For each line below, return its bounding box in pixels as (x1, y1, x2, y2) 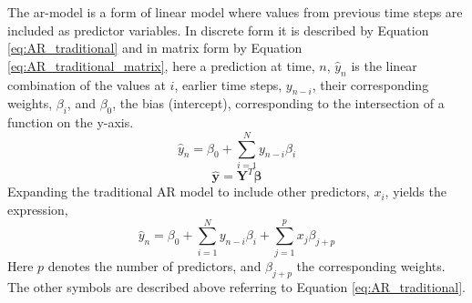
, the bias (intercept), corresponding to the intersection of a (112, 94, 445, 113)
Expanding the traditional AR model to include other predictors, (7, 182, 370, 201)
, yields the (385, 182, 446, 201)
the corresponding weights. (296, 256, 446, 275)
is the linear (351, 56, 417, 75)
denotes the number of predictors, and (47, 256, 262, 275)
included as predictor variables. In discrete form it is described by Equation (7, 20, 429, 39)
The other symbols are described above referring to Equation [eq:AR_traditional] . (7, 277, 467, 296)
